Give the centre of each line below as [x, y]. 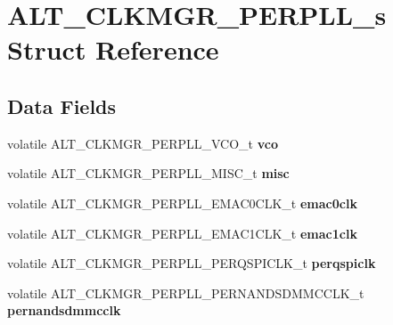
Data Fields [62, 106]
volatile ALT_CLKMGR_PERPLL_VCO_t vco [143, 143]
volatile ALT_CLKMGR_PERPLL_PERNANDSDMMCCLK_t [186, 292]
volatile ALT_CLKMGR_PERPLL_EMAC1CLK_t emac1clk [182, 233]
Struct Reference [113, 49]
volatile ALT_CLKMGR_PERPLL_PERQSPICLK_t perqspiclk [192, 263]
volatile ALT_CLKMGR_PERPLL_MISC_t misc [148, 173]
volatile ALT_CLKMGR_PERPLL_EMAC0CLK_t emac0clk [182, 203]
